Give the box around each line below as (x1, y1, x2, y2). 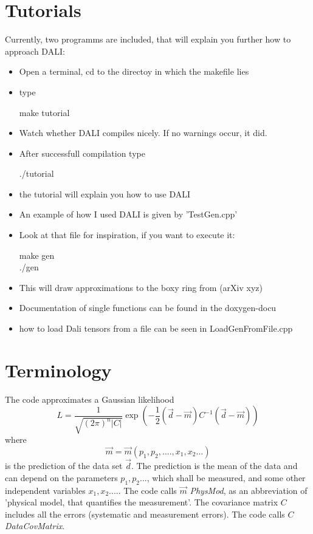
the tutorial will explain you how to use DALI (19, 187, 191, 200)
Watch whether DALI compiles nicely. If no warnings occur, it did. (19, 126, 267, 139)
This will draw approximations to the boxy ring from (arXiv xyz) (19, 281, 263, 293)
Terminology (5, 357, 112, 382)
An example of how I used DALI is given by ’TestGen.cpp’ (19, 208, 238, 221)
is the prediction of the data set (5, 459, 123, 472)
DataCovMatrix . (5, 519, 65, 532)
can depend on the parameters (5, 471, 118, 484)
